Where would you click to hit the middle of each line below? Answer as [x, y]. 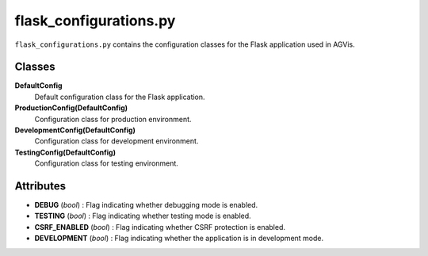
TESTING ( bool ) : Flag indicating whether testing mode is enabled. [143, 216]
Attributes [40, 186]
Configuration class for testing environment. [106, 163]
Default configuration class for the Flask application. [120, 97]
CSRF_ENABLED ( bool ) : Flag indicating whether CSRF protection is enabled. [160, 227]
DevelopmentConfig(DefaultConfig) [75, 130]
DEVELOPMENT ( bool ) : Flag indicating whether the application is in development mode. [179, 239]
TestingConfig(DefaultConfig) [65, 152]
